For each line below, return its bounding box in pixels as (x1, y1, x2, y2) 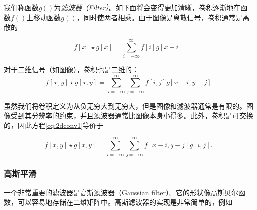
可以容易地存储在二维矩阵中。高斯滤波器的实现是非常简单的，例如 (17, 197, 232, 207)
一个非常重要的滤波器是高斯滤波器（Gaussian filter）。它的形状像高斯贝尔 (4, 187, 238, 197)
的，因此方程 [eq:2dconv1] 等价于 (4, 120, 104, 130)
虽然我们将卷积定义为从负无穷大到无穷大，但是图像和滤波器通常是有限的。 (4, 100, 246, 111)
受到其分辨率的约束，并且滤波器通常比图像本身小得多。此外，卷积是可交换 (10, 110, 253, 121)
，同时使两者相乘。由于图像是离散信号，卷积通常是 (76, 12, 243, 22)
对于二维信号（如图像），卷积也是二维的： (4, 64, 139, 74)
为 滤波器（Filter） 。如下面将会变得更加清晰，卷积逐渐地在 (54, 2, 241, 12)
